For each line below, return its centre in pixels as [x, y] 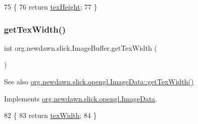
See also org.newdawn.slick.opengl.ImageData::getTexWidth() [99, 81]
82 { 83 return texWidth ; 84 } [51, 115]
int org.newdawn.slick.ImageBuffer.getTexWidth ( [81, 47]
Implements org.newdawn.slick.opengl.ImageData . [81, 98]
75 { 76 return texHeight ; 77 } [51, 7]
